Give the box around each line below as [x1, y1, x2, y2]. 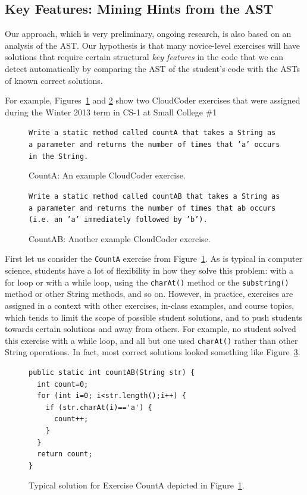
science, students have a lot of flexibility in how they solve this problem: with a [5, 264, 293, 277]
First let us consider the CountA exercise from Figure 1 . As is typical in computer [5, 252, 303, 265]
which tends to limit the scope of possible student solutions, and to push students [5, 311, 303, 323]
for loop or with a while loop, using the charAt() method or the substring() [5, 275, 289, 288]
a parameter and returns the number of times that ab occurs [29, 203, 276, 212]
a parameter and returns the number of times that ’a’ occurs [29, 140, 280, 149]
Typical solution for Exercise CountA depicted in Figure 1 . [29, 479, 245, 491]
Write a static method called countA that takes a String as [29, 129, 276, 137]
